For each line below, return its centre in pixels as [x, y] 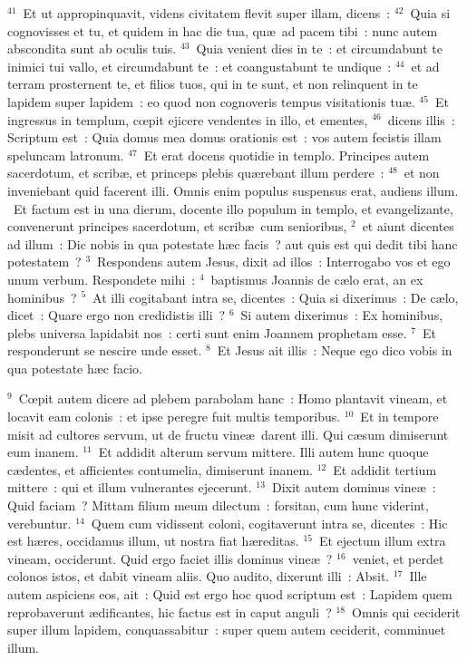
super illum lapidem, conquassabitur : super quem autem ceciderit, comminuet [227, 630]
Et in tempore [399, 417]
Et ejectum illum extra [382, 541]
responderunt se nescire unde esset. [105, 350]
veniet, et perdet [398, 558]
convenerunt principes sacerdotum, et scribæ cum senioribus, [177, 226]
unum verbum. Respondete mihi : [102, 279]
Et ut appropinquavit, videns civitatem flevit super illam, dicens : [207, 13]
